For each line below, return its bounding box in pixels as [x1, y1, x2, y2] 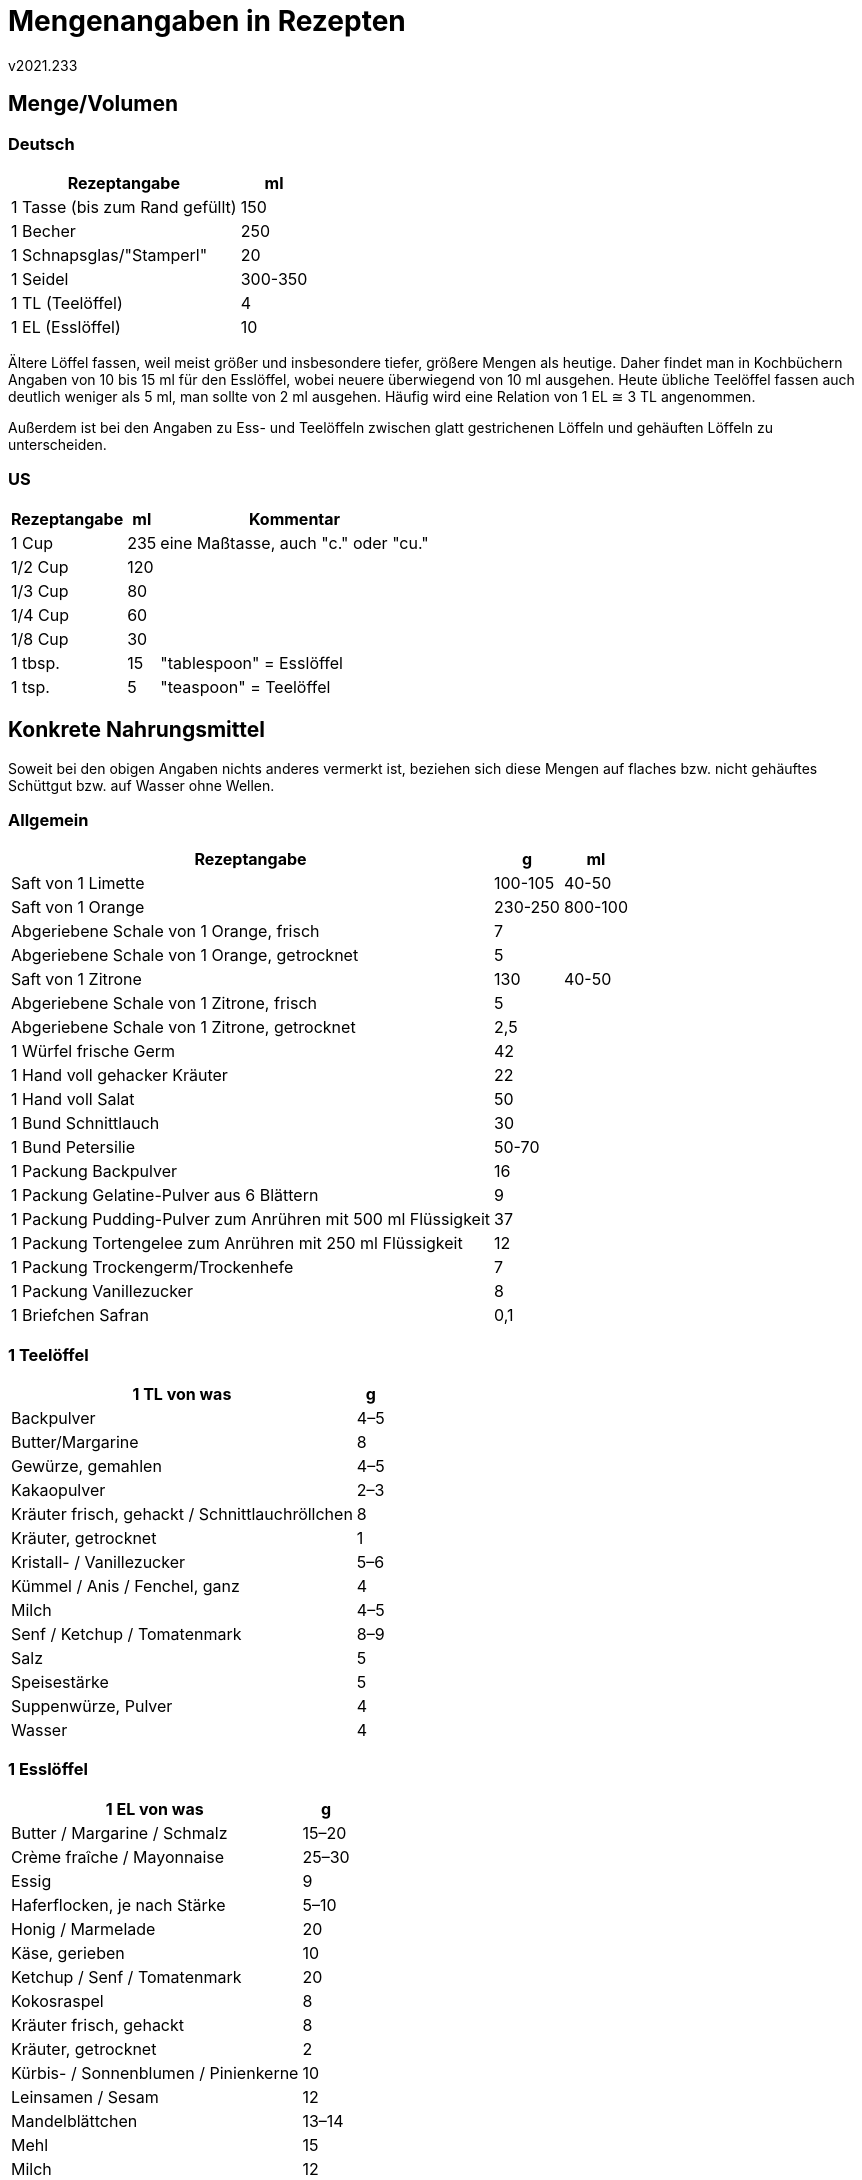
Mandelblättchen [11, 2110, 138, 2131]
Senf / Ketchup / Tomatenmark [11, 1624, 242, 1645]
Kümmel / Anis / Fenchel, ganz [11, 1576, 240, 1597]
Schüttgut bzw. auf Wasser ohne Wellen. [8, 776, 275, 794]
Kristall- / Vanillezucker [11, 1552, 186, 1573]
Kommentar [248, 508, 341, 529]
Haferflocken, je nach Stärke [11, 1894, 226, 1915]
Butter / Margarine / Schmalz [11, 1822, 228, 1843]
